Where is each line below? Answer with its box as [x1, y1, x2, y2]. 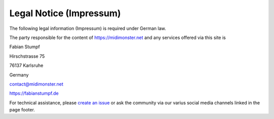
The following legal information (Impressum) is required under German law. [9, 25, 166, 31]
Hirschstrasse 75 [9, 53, 45, 59]
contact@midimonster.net [9, 81, 63, 87]
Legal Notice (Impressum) [9, 8, 121, 19]
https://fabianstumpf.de [9, 90, 59, 96]
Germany [9, 71, 29, 78]
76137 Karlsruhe [9, 62, 44, 68]
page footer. [9, 107, 35, 113]
